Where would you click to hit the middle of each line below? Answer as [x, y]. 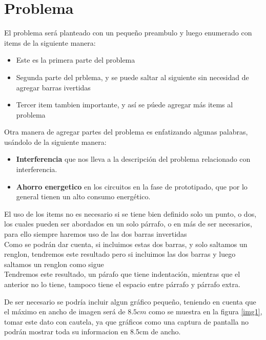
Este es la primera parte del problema [76, 60]
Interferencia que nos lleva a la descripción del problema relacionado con [133, 159]
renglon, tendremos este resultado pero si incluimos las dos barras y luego [120, 254]
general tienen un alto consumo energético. [83, 196]
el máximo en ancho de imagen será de [65, 311]
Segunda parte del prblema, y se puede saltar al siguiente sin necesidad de [132, 77]
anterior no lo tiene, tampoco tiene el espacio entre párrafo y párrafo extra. [122, 284]
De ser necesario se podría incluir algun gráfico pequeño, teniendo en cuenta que [130, 301]
